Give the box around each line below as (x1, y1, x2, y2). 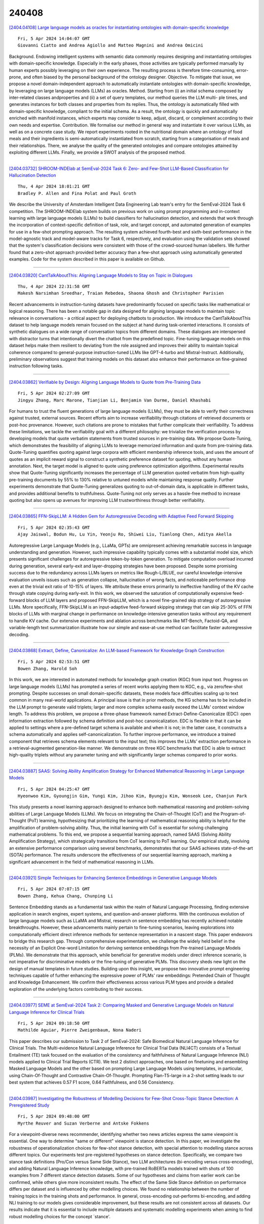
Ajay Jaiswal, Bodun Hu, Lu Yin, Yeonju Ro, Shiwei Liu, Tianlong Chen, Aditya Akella (18, 532, 232, 537)
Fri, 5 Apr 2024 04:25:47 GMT (18, 786, 90, 792)
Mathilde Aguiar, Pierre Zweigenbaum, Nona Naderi (18, 1027, 142, 1033)
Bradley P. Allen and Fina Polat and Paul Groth (18, 190, 136, 196)
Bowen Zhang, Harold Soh (18, 666, 77, 671)
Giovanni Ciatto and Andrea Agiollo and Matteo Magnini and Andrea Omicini (18, 43, 203, 48)
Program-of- (220, 811, 246, 817)
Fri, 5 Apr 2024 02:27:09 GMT (18, 391, 90, 396)
